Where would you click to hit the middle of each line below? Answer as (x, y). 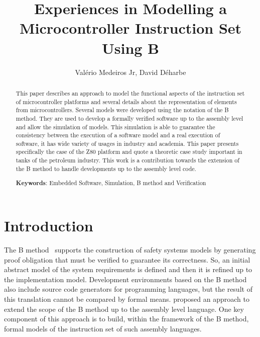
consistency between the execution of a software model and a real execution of (118, 135)
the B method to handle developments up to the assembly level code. (106, 168)
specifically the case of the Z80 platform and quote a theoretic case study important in (129, 152)
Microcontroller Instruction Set (131, 28)
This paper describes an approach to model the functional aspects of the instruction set (130, 93)
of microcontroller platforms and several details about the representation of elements (126, 101)
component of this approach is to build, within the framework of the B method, (126, 319)
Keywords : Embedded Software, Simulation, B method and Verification (111, 183)
